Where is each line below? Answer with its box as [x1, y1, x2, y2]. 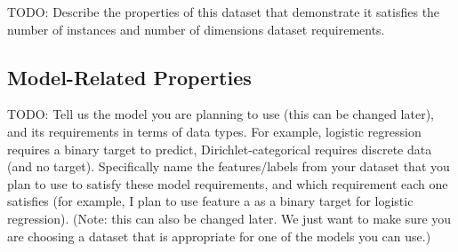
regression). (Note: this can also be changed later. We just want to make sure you [7, 209, 452, 227]
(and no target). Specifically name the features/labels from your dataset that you [7, 157, 450, 176]
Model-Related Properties [7, 63, 252, 91]
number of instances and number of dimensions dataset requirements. [7, 20, 385, 38]
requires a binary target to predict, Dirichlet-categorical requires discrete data [7, 139, 432, 158]
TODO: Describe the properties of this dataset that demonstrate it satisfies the [7, 3, 440, 20]
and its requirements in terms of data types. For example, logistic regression [7, 122, 422, 140]
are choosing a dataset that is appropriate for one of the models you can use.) [7, 226, 431, 245]
